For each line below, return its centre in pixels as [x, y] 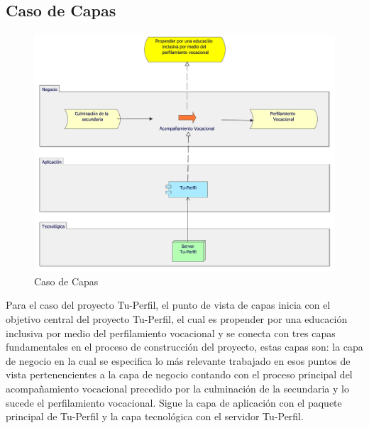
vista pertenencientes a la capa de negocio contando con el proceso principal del [179, 374]
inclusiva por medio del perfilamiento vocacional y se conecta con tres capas [171, 333]
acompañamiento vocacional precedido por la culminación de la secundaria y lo [177, 388]
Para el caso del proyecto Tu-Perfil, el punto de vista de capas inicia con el [168, 305]
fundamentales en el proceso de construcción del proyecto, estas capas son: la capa [184, 347]
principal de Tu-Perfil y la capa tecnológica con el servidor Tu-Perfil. [155, 416]
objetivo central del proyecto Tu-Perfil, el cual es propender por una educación [177, 318]
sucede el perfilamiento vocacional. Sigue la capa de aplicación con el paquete [174, 402]
